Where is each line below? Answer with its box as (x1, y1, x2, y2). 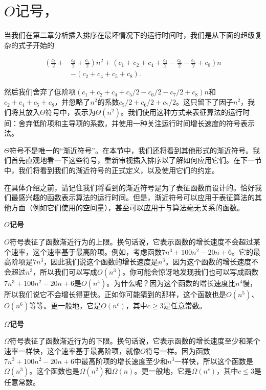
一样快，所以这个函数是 (174, 355, 254, 366)
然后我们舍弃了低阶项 (4, 86, 76, 97)
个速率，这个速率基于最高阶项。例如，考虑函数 (4, 246, 162, 257)
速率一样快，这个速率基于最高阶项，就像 (4, 345, 140, 356)
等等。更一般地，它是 (29, 300, 101, 310)
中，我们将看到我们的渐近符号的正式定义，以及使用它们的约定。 (4, 165, 219, 176)
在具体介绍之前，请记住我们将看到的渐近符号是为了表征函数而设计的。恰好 (4, 182, 255, 192)
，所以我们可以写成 (33, 266, 98, 277)
